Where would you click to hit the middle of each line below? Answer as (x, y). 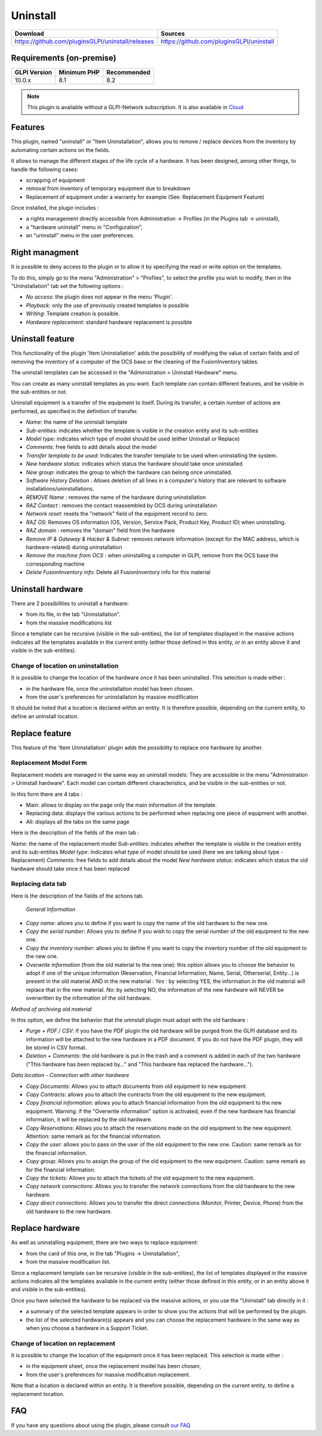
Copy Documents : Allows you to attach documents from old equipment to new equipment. (137, 1086)
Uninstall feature (43, 339)
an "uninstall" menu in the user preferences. (80, 235)
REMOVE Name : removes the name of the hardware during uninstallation (116, 497)
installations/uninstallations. (60, 489)
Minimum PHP (79, 73)
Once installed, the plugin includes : (55, 208)
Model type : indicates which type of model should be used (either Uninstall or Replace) (133, 439)
